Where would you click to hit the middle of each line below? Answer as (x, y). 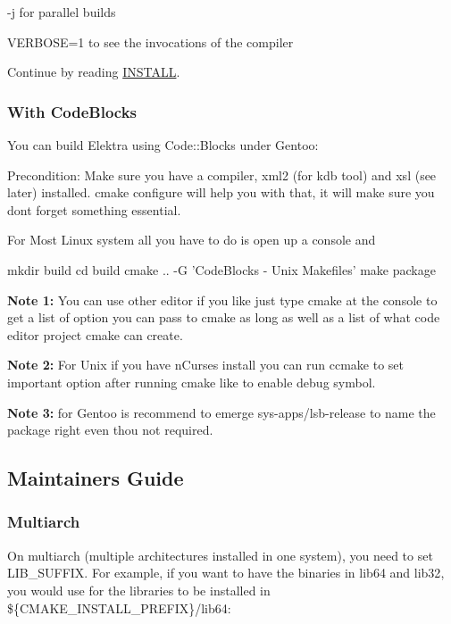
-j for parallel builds (62, 12)
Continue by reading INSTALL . (94, 72)
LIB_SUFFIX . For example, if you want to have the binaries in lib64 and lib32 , (226, 573)
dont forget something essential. (94, 209)
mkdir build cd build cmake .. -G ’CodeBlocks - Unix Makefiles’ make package (221, 269)
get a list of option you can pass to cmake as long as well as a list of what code (224, 317)
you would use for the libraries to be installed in (139, 590)
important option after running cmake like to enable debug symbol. (192, 382)
